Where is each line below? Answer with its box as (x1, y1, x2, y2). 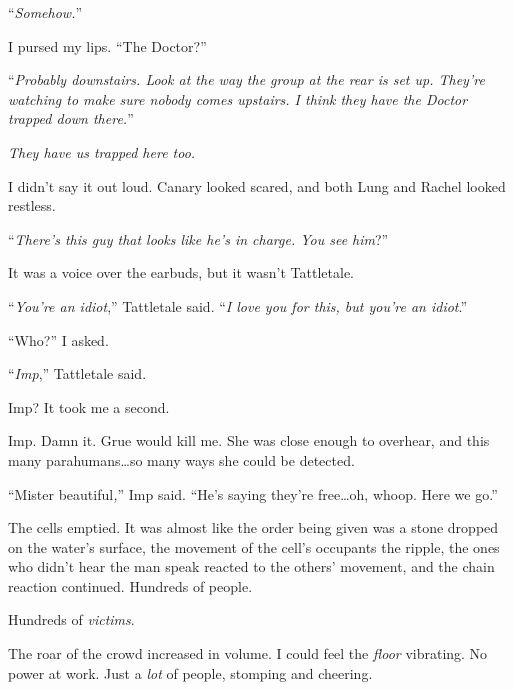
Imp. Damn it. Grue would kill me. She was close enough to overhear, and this (8, 430, 490, 451)
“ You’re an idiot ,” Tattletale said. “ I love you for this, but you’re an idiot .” (8, 295, 468, 316)
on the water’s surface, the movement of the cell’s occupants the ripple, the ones (8, 536, 500, 557)
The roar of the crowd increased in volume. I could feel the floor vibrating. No (8, 643, 488, 664)
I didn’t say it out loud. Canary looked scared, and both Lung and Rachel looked (8, 175, 506, 196)
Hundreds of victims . (8, 609, 135, 630)
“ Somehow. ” (8, 2, 83, 22)
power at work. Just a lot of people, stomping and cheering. (8, 662, 373, 683)
